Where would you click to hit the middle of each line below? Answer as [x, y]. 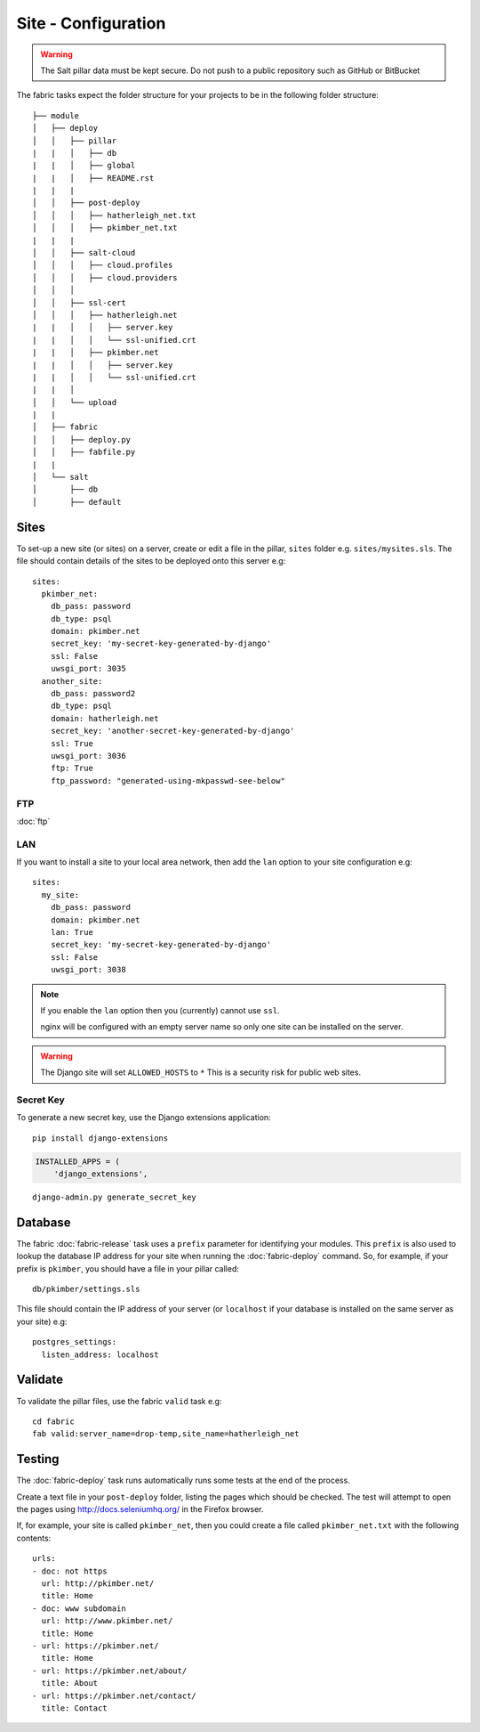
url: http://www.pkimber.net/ [107, 1621]
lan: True [72, 932]
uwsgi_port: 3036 [88, 756]
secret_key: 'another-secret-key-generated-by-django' [172, 731]
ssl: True [72, 743]
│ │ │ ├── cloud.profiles [103, 265]
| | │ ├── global [84, 166]
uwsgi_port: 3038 [88, 970]
